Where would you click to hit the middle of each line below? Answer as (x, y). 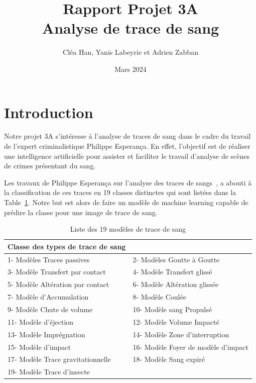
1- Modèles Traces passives (49, 259)
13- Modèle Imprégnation (46, 334)
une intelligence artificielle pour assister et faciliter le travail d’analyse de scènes (127, 156)
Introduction (49, 112)
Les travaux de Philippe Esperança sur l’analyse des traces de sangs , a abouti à (128, 182)
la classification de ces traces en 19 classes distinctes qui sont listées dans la (120, 192)
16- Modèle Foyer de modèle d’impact (190, 347)
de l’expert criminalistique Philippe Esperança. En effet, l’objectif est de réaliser (127, 146)
